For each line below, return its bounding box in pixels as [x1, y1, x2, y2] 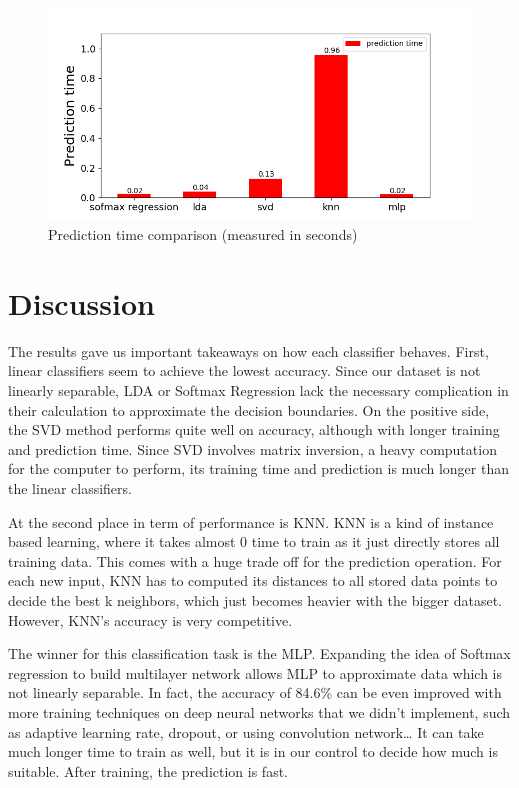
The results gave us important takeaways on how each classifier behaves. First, [8, 340, 489, 361]
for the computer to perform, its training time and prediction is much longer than [8, 458, 509, 479]
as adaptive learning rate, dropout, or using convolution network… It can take [8, 721, 484, 742]
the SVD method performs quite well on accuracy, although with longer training [8, 419, 500, 440]
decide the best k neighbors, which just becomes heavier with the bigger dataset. [8, 589, 502, 610]
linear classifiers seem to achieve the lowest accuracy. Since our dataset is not [8, 360, 481, 381]
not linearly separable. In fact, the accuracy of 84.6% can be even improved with [8, 682, 502, 703]
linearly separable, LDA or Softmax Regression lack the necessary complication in [8, 380, 509, 401]
